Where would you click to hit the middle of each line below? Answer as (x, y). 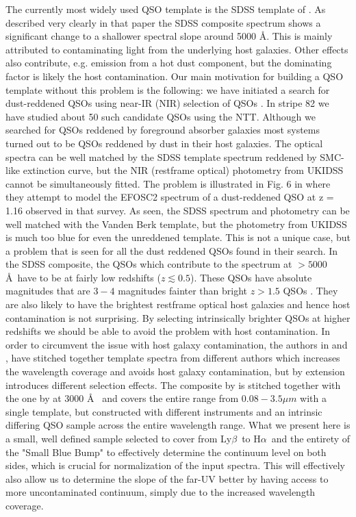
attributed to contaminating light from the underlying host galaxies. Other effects (177, 49)
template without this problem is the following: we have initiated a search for (168, 89)
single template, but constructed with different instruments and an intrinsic (164, 411)
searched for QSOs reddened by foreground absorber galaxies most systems (163, 130)
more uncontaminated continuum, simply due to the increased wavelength (161, 492)
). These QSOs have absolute (251, 277)
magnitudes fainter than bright (183, 291)
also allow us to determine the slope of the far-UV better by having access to (167, 478)
